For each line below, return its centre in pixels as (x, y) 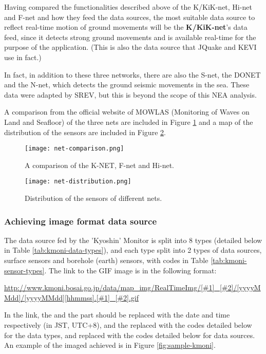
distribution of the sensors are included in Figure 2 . (85, 132)
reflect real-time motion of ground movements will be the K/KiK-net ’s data (126, 27)
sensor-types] (24, 270)
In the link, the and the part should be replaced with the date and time (117, 315)
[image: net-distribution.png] (78, 182)
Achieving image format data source (81, 221)
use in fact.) (23, 57)
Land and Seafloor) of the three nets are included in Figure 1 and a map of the (129, 122)
